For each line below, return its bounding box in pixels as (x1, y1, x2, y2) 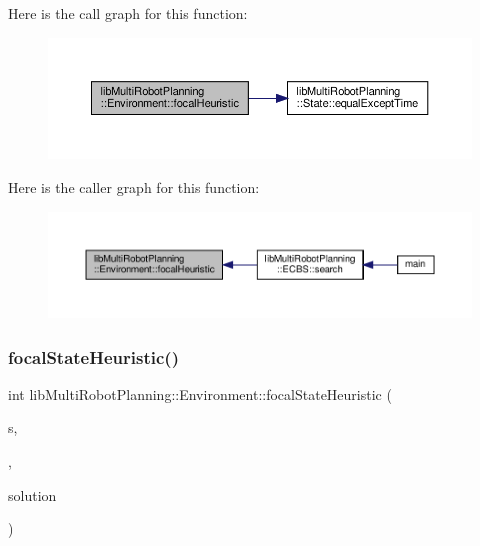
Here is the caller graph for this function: (8, 177, 260, 198)
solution (8, 484, 57, 505)
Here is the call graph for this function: (8, 3, 248, 23)
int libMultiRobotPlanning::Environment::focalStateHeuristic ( (8, 383, 392, 404)
